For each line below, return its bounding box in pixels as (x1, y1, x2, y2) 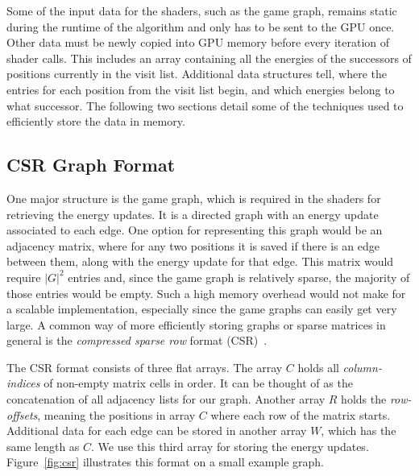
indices (6, 375, 40, 391)
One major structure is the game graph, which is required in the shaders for (6, 189, 381, 206)
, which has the (321, 422, 396, 439)
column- (342, 358, 382, 375)
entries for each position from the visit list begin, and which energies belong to (6, 81, 395, 97)
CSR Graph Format (6, 152, 176, 177)
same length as (6, 437, 80, 454)
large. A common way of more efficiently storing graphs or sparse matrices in (6, 316, 386, 333)
